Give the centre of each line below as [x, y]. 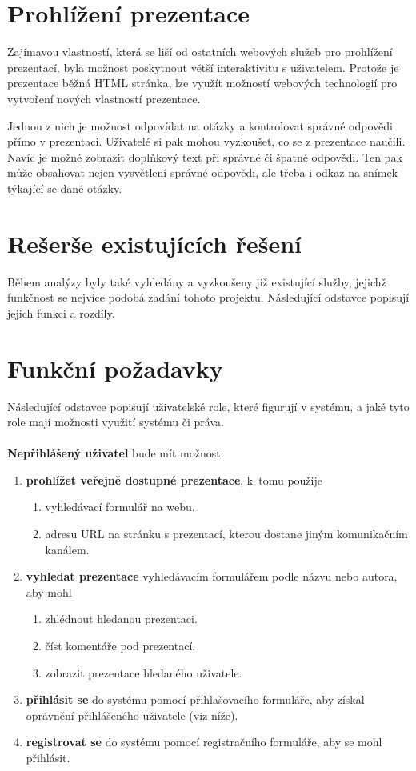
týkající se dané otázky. [65, 188]
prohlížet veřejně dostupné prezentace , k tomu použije [174, 479]
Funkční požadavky [115, 368]
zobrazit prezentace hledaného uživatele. [144, 672]
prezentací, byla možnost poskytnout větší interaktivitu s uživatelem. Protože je [203, 67]
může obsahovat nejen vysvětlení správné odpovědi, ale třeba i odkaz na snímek [203, 172]
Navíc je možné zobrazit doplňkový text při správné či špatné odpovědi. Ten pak [205, 156]
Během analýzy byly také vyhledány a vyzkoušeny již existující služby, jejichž [197, 281]
